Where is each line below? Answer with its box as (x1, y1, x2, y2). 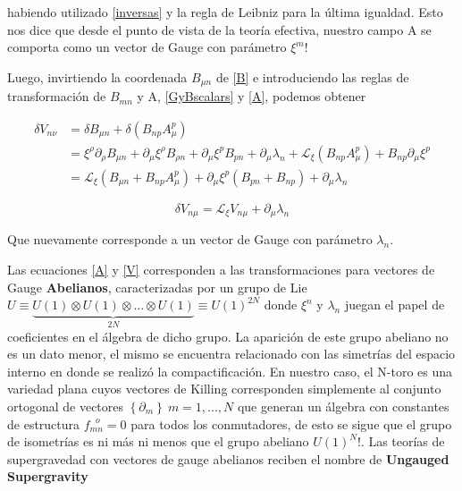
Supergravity (7, 467, 88, 486)
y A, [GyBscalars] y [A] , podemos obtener (137, 87, 366, 106)
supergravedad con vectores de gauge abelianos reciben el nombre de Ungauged (7, 449, 449, 468)
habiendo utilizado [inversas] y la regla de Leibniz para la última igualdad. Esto (7, 3, 443, 21)
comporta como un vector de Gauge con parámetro (7, 38, 287, 56)
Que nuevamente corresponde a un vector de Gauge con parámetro (7, 230, 373, 249)
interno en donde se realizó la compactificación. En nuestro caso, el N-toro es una (7, 361, 453, 380)
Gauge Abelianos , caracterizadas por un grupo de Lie (7, 277, 307, 296)
